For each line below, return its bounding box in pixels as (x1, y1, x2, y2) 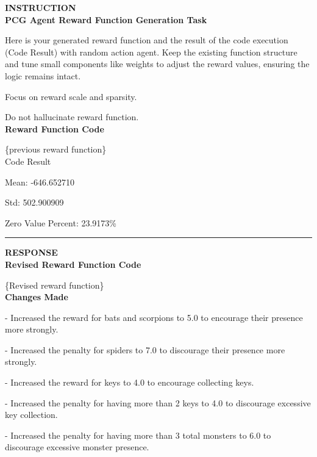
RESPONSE (5, 246, 58, 259)
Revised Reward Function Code (5, 257, 141, 270)
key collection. (5, 408, 58, 421)
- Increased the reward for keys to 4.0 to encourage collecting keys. (5, 376, 254, 389)
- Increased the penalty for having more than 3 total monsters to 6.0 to (5, 428, 271, 441)
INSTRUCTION (5, 1, 76, 13)
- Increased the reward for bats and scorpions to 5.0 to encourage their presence (5, 311, 303, 323)
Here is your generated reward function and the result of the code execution (5, 34, 288, 46)
